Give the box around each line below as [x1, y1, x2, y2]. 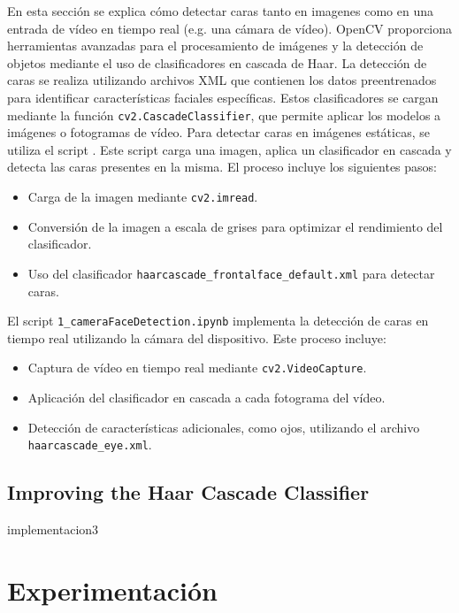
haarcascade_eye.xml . [27, 435, 152, 454]
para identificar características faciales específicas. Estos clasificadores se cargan [7, 88, 439, 106]
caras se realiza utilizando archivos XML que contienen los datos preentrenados [7, 71, 437, 89]
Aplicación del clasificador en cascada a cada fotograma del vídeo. [27, 388, 386, 406]
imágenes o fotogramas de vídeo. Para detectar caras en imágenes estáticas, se [7, 123, 430, 142]
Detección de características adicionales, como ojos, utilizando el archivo [27, 418, 420, 436]
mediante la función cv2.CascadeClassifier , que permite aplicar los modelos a [7, 105, 441, 124]
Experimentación [7, 571, 218, 608]
